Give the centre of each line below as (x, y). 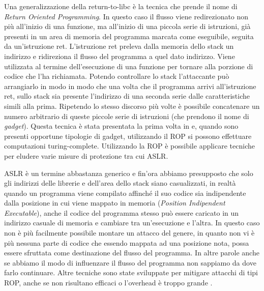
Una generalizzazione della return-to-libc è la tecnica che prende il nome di (121, 6)
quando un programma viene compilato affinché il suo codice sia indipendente (125, 193)
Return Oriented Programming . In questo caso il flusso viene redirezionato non (126, 16)
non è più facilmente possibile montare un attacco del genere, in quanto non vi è (129, 233)
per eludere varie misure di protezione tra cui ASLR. (86, 155)
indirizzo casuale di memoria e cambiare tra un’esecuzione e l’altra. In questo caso (132, 223)
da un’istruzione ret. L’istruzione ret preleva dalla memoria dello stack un (119, 46)
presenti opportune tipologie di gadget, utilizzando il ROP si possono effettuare (128, 136)
